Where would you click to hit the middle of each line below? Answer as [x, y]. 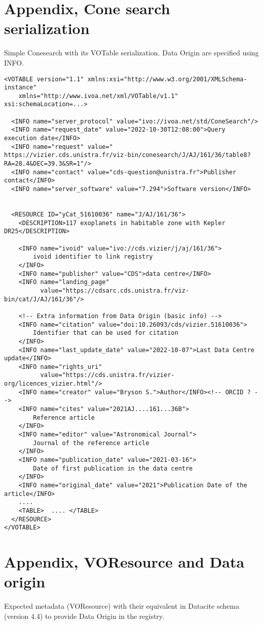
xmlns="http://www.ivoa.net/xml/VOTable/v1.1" [98, 96]
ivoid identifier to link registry [93, 257]
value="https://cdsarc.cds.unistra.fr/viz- [115, 290]
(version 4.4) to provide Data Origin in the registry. [84, 616]
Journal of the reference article [91, 443]
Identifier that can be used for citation [106, 333]
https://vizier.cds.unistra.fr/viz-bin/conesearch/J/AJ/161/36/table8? [127, 155]
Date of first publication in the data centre [113, 468]
